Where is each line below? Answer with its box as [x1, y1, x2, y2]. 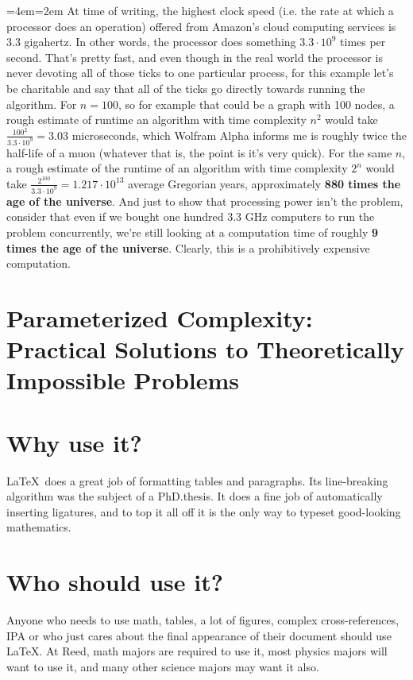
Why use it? [6, 426, 142, 458]
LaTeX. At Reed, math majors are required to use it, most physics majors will [6, 643, 388, 659]
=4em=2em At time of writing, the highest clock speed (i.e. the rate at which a [6, 2, 394, 18]
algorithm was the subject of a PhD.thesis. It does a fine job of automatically [6, 488, 383, 504]
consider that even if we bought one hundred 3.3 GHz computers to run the [6, 208, 375, 225]
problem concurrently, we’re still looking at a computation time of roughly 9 [6, 224, 379, 241]
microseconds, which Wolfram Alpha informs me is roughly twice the [71, 126, 407, 143]
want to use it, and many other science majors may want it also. [6, 658, 319, 674]
